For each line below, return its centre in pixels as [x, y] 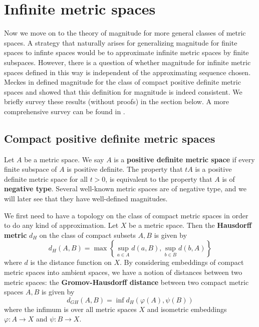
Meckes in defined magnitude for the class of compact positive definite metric [122, 82]
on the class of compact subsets [87, 235]
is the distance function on [71, 262]
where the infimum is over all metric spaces [70, 309]
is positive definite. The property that [125, 169]
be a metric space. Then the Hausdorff [190, 225]
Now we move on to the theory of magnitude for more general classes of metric [125, 33]
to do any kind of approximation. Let [61, 225]
